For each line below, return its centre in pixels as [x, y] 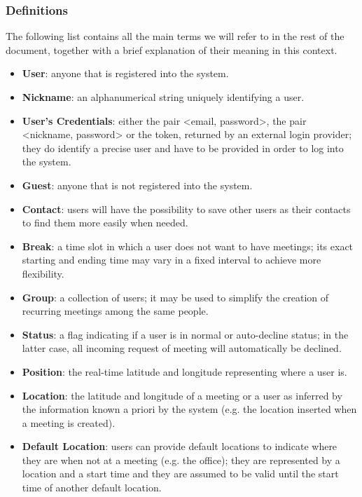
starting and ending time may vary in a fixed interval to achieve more [172, 260]
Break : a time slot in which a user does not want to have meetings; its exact [188, 246]
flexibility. [43, 273]
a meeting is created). [69, 422]
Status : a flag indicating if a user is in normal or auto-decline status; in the [185, 334]
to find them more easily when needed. [105, 223]
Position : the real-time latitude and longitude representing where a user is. [185, 371]
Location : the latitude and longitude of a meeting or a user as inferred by [182, 395]
